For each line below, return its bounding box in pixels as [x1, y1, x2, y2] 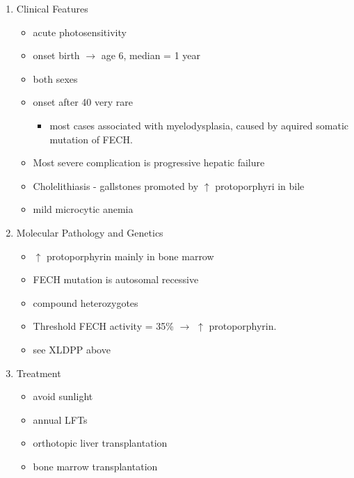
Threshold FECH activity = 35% [33, 319, 174, 333]
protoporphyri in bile [215, 178, 305, 193]
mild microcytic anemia [33, 202, 134, 216]
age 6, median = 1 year [101, 48, 201, 63]
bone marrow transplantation [33, 459, 158, 473]
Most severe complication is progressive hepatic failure [33, 155, 265, 170]
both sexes [33, 71, 78, 86]
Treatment [16, 365, 61, 380]
